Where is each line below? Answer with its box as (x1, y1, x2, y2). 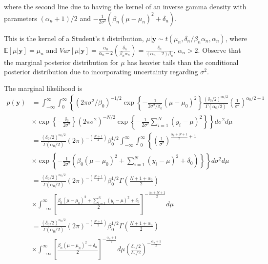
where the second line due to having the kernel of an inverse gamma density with (4, 1, 247, 11)
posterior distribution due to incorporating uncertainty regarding (4, 66, 198, 77)
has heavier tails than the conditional (127, 57, 239, 67)
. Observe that (198, 44, 241, 55)
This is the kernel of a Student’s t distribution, (4, 33, 144, 43)
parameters (4, 13, 37, 23)
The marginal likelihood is (4, 83, 82, 93)
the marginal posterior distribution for (4, 57, 119, 67)
